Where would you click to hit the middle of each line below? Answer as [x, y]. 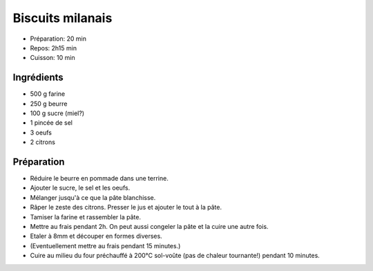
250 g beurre [49, 103]
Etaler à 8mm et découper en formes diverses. [96, 236]
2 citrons [42, 142]
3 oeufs [41, 132]
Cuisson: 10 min [52, 58]
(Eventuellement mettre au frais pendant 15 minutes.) [105, 245]
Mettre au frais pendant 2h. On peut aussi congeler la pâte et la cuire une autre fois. [149, 227]
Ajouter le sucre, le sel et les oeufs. [80, 188]
